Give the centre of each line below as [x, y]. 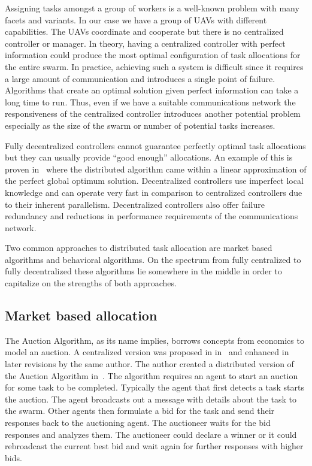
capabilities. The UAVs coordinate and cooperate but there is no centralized [144, 31]
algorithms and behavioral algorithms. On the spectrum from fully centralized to [153, 259]
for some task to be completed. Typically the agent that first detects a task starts [155, 387]
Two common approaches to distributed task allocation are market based [139, 248]
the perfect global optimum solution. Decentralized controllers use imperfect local [154, 181]
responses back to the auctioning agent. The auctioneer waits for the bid [138, 423]
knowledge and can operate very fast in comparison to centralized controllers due [154, 192]
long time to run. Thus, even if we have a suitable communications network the [150, 102]
